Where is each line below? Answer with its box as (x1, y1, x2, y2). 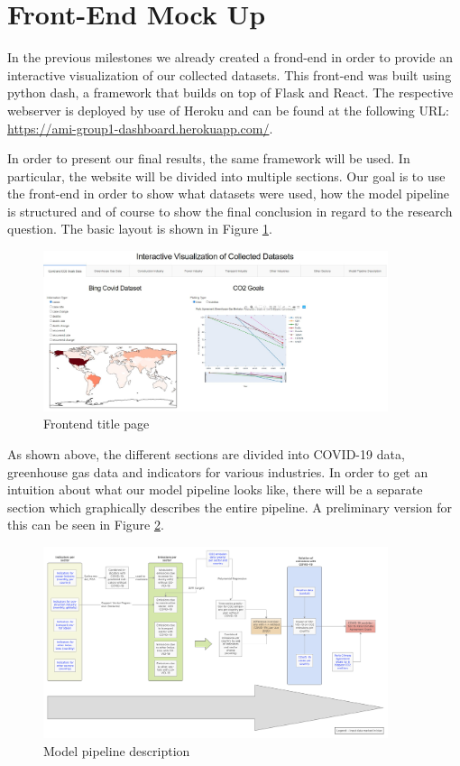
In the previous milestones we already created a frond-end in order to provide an (7, 48, 454, 67)
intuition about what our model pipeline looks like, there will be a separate (7, 480, 423, 499)
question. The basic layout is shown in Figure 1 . (7, 219, 272, 238)
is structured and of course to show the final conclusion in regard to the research (7, 201, 453, 220)
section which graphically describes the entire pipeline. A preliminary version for (7, 497, 452, 516)
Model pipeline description (43, 741, 190, 760)
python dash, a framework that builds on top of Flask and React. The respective (7, 83, 454, 102)
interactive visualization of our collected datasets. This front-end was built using (7, 65, 452, 84)
